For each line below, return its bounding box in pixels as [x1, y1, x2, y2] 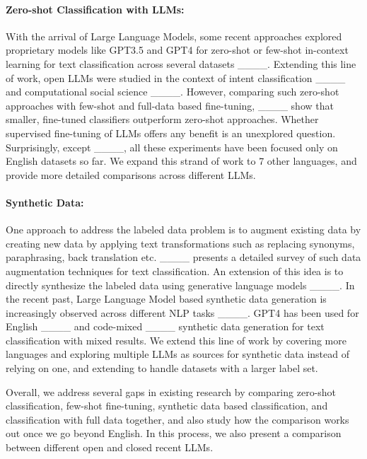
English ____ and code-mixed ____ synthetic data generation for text [6, 319, 325, 334]
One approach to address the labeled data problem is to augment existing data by [6, 222, 361, 237]
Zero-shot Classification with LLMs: [6, 1, 185, 16]
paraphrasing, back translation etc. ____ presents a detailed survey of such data [6, 250, 361, 265]
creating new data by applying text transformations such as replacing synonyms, [6, 236, 355, 250]
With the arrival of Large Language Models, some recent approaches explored [6, 28, 342, 43]
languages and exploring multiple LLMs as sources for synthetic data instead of [6, 347, 349, 361]
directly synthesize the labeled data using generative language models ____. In [6, 277, 355, 292]
